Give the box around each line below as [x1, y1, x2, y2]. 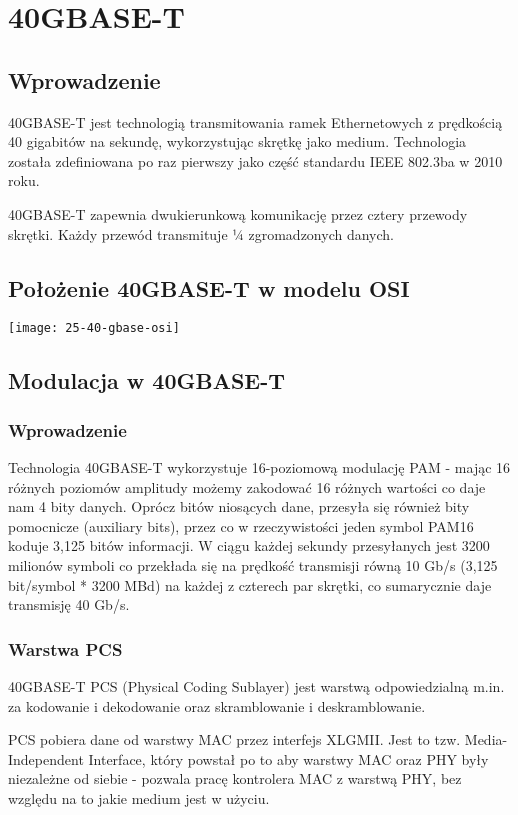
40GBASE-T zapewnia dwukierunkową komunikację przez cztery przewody [8, 203, 468, 224]
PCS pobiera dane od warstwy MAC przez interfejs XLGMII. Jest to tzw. [8, 729, 461, 750]
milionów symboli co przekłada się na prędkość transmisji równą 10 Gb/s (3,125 [8, 554, 498, 575]
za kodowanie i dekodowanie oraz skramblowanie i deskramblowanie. [8, 695, 426, 716]
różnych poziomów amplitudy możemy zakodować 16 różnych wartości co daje [8, 476, 486, 497]
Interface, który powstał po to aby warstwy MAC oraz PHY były [88, 748, 489, 769]
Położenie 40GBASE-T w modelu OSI [8, 272, 410, 303]
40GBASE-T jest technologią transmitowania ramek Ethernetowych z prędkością [8, 111, 503, 132]
